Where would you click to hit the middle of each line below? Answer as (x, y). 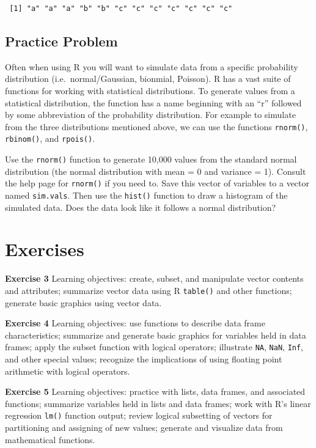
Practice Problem (61, 41)
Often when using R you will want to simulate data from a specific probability (152, 66)
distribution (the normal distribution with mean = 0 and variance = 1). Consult (156, 171)
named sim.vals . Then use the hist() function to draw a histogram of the (146, 195)
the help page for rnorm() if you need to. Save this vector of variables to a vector (157, 183)
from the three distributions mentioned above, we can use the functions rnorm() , (156, 126)
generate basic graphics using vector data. (83, 302)
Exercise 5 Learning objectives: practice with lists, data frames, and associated (155, 391)
